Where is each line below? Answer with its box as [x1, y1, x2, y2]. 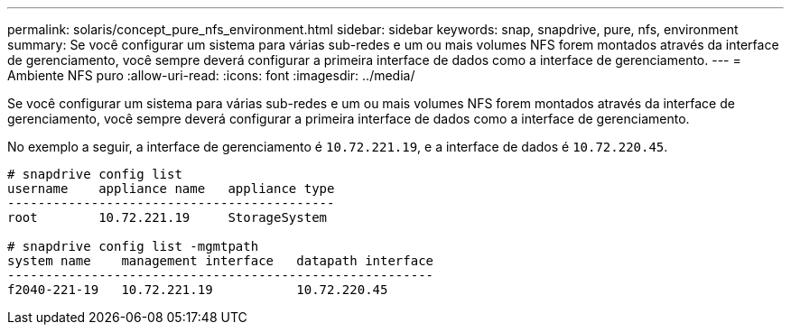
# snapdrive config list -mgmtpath [7, 239, 259, 254]
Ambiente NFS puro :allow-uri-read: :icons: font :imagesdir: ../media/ [7, 68, 415, 83]
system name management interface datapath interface [7, 254, 434, 268]
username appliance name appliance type [7, 181, 335, 196]
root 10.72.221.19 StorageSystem [7, 210, 328, 225]
